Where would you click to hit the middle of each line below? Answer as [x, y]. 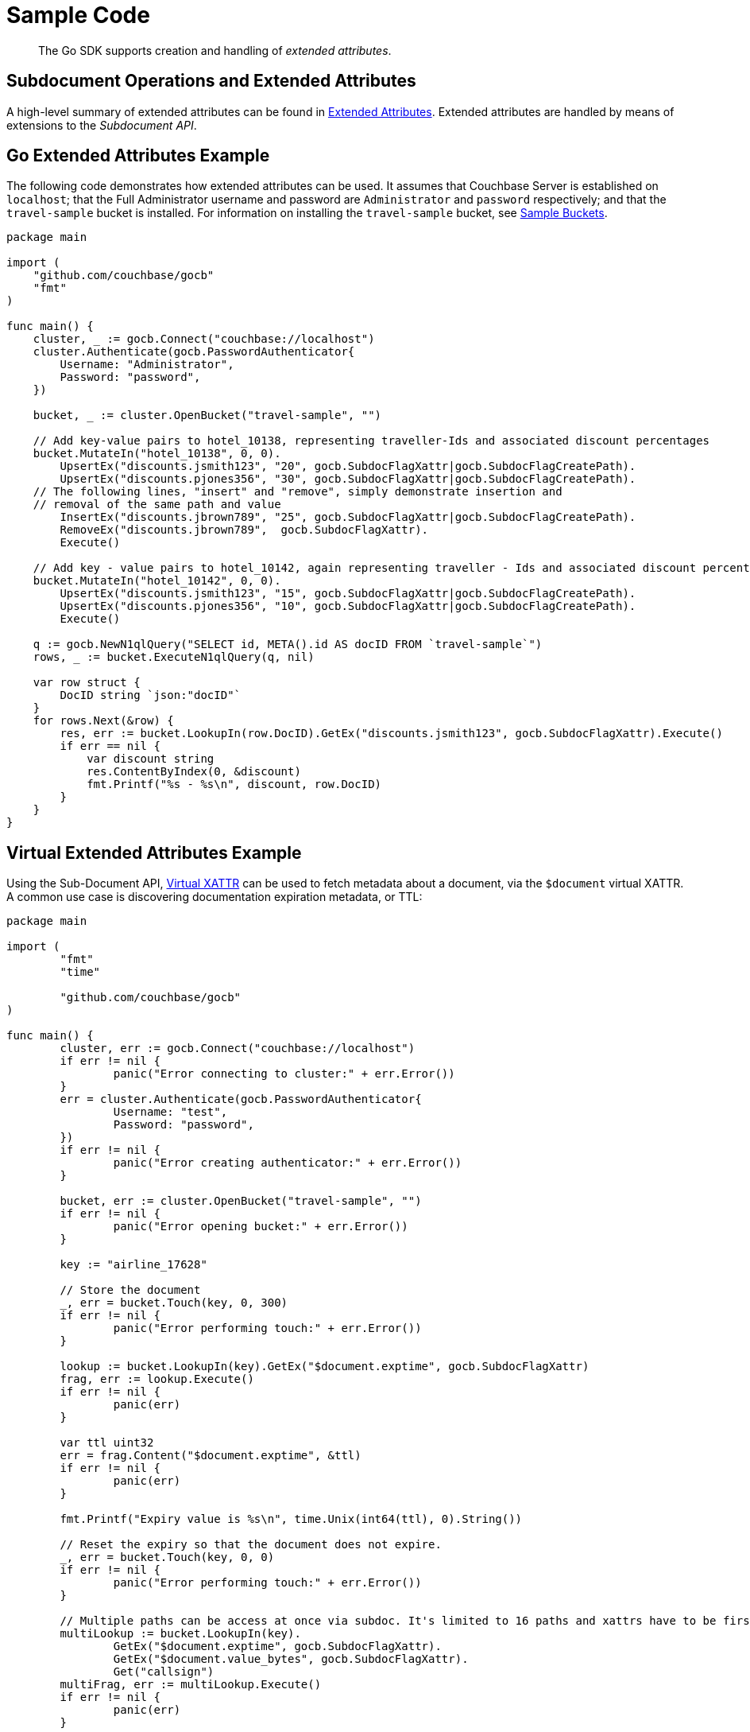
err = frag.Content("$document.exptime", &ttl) [211, 1456]
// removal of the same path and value [157, 505]
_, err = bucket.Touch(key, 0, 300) [174, 1303]
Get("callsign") [164, 1672]
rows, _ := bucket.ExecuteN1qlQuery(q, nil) [174, 657]
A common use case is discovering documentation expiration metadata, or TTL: [215, 897]
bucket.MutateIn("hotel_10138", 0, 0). [157, 454]
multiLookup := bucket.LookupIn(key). [180, 1634]
